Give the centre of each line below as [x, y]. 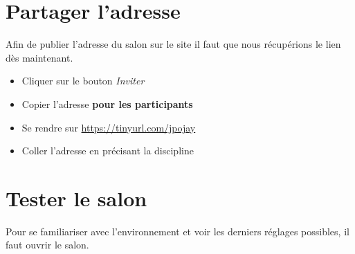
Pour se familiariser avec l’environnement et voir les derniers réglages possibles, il [177, 231]
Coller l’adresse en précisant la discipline [108, 151]
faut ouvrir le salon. [47, 245]
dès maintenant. [39, 57]
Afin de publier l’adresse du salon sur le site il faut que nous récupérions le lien [173, 44]
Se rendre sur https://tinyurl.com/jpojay [109, 127]
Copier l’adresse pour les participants [107, 103]
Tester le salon [76, 198]
